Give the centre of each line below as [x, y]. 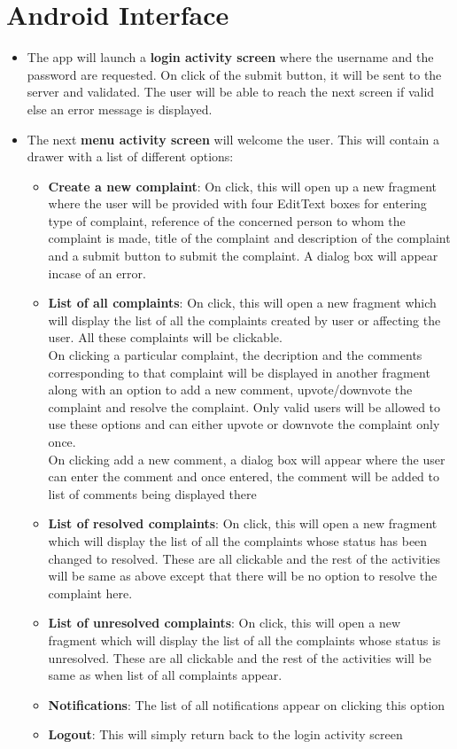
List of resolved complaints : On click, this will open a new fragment [243, 523]
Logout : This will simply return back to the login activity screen [225, 734]
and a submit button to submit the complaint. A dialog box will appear [243, 256]
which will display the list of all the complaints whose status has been [238, 540]
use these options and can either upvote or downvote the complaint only [244, 424]
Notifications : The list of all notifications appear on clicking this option [247, 704]
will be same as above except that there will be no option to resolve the [243, 576]
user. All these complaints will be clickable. [165, 337]
